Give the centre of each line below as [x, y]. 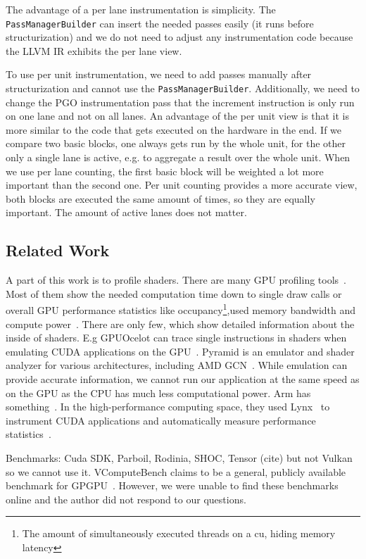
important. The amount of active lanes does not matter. [126, 212]
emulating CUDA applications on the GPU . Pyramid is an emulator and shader [180, 351]
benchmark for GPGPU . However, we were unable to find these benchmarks [172, 485]
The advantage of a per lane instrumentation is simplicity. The [141, 9]
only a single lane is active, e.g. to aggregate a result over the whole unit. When [178, 157]
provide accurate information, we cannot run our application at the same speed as [183, 379]
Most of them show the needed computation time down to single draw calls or [174, 293]
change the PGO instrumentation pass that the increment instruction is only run [180, 102]
